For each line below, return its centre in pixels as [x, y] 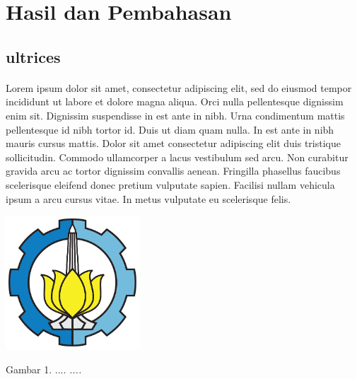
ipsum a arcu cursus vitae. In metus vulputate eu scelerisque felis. [148, 198]
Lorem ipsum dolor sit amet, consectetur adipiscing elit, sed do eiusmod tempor [179, 87]
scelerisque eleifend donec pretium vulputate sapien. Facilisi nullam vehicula [170, 184]
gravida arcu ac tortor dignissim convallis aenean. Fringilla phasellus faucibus [173, 171]
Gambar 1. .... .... [44, 369]
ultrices [33, 56]
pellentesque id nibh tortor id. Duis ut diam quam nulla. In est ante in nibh [170, 129]
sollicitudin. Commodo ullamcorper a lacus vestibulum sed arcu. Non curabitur [177, 157]
